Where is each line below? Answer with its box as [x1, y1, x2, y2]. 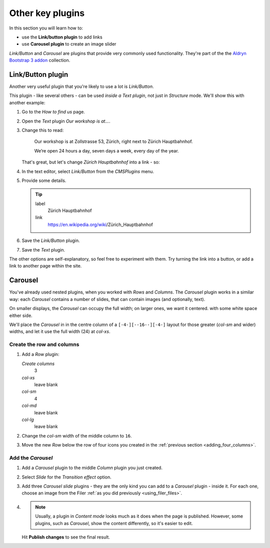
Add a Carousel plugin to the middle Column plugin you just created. [21, 465, 162, 471]
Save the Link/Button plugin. [21, 237, 80, 243]
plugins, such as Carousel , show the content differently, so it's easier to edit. [35, 520, 193, 526]
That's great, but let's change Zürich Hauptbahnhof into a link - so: [21, 159, 160, 165]
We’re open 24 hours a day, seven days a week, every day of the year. [34, 147, 179, 153]
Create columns [21, 360, 55, 366]
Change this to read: [21, 127, 64, 133]
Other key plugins [9, 7, 85, 18]
